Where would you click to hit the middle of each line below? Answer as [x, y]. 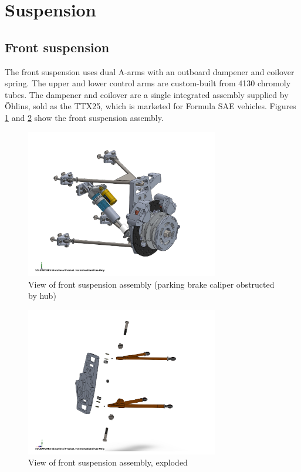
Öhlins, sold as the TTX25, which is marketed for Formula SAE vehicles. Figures [150, 106]
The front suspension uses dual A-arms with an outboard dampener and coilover [150, 71]
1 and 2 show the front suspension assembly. [84, 117]
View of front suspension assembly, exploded [108, 462]
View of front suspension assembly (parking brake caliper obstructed [151, 284]
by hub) [42, 296]
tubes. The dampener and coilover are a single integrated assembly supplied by [147, 94]
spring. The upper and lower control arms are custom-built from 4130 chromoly [148, 83]
